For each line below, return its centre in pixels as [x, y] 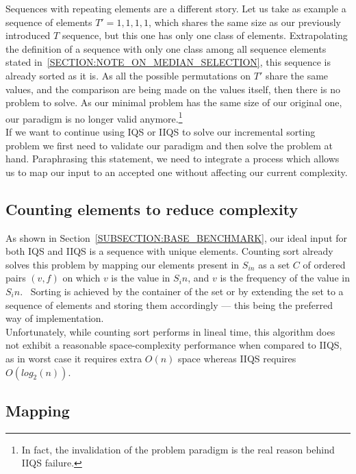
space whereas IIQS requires [237, 358]
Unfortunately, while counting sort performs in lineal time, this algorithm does [170, 331]
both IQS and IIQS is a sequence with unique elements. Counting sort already [169, 251]
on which [81, 278]
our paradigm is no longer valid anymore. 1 [94, 117]
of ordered [324, 264]
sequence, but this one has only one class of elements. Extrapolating [205, 35]
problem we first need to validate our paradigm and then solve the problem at [169, 145]
